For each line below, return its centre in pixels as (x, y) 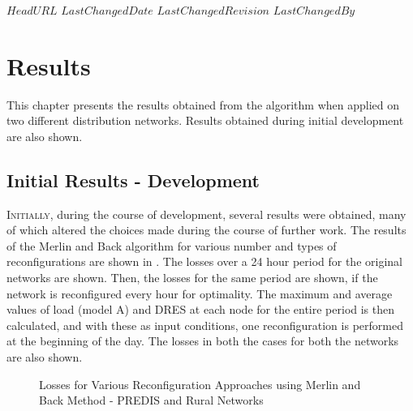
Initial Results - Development (133, 180)
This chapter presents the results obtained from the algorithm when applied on (203, 104)
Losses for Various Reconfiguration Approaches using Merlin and (200, 384)
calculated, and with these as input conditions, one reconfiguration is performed (205, 325)
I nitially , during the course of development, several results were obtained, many (206, 214)
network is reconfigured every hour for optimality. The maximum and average (200, 293)
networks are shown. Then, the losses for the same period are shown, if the (192, 278)
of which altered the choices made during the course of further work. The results (206, 230)
